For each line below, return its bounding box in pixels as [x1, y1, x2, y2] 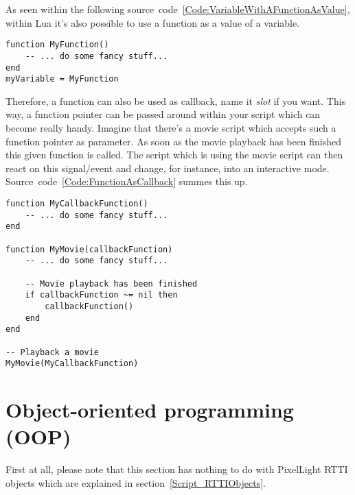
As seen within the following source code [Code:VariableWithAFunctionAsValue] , [5, 2, 350, 16]
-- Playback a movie [5, 347, 100, 357]
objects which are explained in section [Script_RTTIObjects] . [5, 475, 266, 490]
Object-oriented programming [5, 396, 294, 423]
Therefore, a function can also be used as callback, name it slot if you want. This [5, 93, 346, 108]
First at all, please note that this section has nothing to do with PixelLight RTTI [5, 462, 348, 476]
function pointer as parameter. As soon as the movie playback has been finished [5, 134, 342, 148]
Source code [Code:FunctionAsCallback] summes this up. [5, 174, 248, 189]
